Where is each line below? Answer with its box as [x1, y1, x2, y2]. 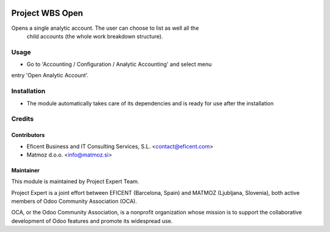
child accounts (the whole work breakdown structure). [26, 32, 163, 40]
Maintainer [11, 166, 40, 174]
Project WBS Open [11, 8, 84, 18]
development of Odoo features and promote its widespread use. [11, 217, 173, 225]
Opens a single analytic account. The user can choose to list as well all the [11, 24, 199, 32]
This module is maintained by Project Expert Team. [11, 178, 140, 185]
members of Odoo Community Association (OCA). [11, 198, 137, 205]
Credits [11, 114, 34, 123]
